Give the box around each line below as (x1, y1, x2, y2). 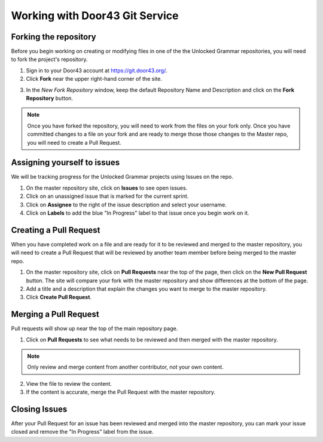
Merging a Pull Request (11, 309, 99, 319)
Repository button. (26, 95, 73, 102)
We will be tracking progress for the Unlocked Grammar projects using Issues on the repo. (11, 173, 233, 181)
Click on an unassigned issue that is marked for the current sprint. (26, 193, 189, 200)
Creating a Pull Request (11, 225, 100, 235)
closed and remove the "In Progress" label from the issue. (11, 428, 154, 435)
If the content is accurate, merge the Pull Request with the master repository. (26, 389, 215, 396)
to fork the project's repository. (11, 56, 88, 63)
